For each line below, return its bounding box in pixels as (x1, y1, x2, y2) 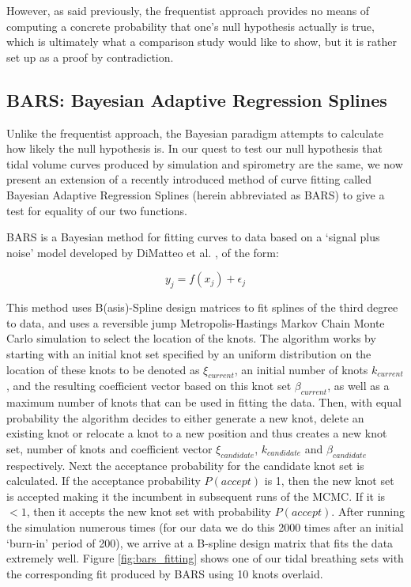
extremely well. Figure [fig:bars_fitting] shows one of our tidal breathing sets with (6, 550, 404, 566)
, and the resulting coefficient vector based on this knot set (6, 377, 292, 394)
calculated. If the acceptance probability (6, 472, 201, 489)
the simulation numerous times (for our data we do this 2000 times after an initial (6, 519, 404, 536)
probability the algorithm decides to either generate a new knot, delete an (6, 409, 364, 426)
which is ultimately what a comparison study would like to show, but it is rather (6, 33, 398, 50)
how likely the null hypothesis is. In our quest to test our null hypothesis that (6, 140, 383, 157)
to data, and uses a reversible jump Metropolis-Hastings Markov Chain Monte (6, 314, 385, 331)
